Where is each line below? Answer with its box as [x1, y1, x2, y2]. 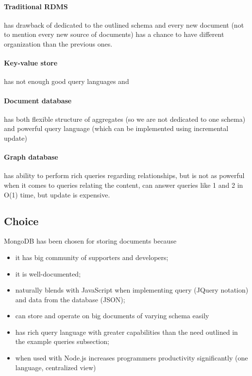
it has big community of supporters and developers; [15, 252, 168, 262]
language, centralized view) [15, 362, 96, 372]
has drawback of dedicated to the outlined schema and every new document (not [4, 19, 244, 30]
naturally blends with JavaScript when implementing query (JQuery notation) [15, 285, 249, 295]
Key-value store [4, 58, 58, 68]
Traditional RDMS [4, 1, 68, 11]
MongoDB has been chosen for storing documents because [4, 236, 177, 246]
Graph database [4, 152, 58, 162]
